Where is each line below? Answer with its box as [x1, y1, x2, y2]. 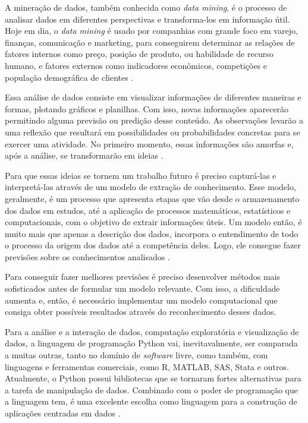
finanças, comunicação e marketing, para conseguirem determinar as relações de [5, 36, 295, 48]
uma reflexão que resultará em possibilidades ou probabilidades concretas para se [5, 125, 300, 138]
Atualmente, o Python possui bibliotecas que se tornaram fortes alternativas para [5, 372, 301, 384]
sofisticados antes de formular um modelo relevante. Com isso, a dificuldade [5, 282, 280, 295]
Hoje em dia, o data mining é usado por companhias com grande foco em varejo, [5, 24, 298, 37]
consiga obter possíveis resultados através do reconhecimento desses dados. [5, 305, 276, 318]
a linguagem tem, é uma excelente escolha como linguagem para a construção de [5, 395, 297, 408]
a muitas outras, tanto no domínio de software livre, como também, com [5, 349, 268, 361]
